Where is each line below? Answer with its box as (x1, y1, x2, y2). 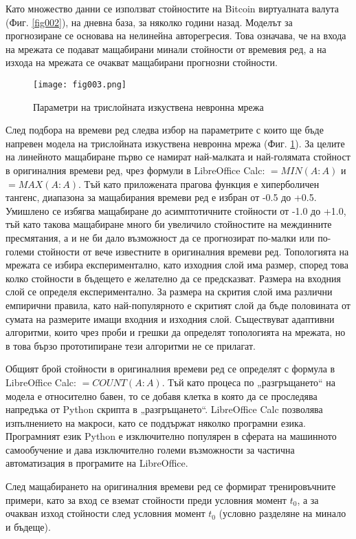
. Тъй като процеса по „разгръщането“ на (162, 374, 336, 389)
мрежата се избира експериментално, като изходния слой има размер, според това (5, 257, 348, 272)
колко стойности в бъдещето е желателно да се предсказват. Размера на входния (5, 271, 341, 285)
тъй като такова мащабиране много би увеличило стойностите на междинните (5, 217, 332, 231)
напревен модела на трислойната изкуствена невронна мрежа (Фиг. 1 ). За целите (5, 136, 345, 150)
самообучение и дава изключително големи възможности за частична (5, 442, 295, 456)
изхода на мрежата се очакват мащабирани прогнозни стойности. (5, 55, 278, 70)
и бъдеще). (5, 519, 51, 533)
